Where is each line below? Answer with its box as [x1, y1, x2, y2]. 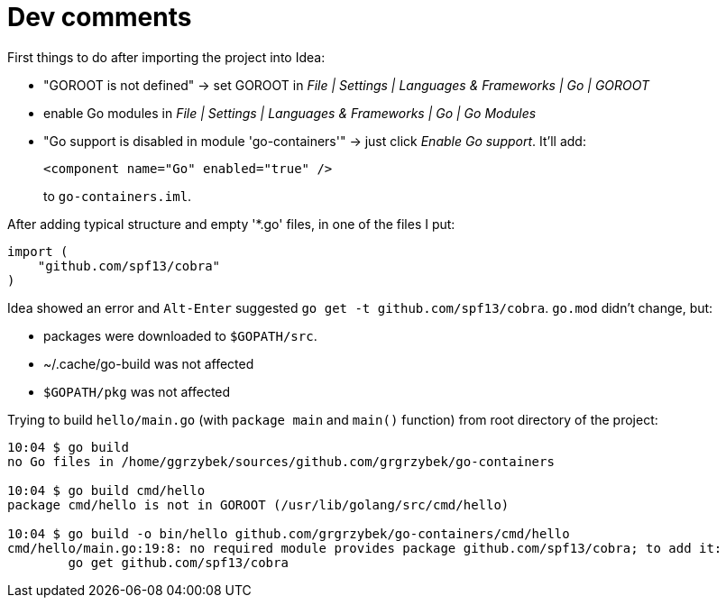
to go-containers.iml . [43, 188, 192, 204]
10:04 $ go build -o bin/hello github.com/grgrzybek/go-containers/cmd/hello [7, 526, 570, 541]
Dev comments [7, 2, 192, 32]
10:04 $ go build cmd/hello [7, 482, 206, 498]
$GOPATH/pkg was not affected [43, 383, 231, 399]
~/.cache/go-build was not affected [43, 355, 254, 371]
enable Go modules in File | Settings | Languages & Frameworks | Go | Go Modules [43, 105, 537, 121]
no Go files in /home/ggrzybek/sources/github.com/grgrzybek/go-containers [7, 454, 555, 469]
